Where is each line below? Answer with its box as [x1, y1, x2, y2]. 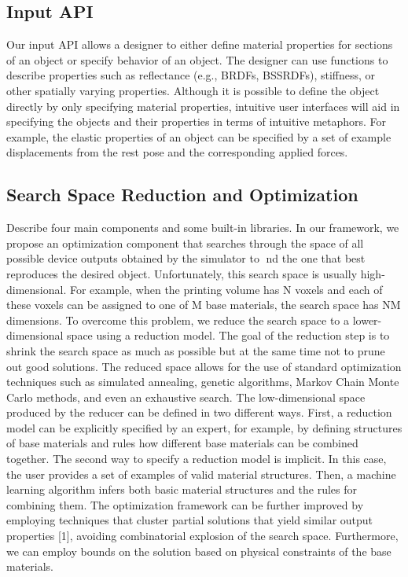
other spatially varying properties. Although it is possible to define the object [6, 82, 380, 98]
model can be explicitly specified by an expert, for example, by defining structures [6, 419, 402, 436]
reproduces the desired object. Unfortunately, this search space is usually [6, 265, 358, 281]
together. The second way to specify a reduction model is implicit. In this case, [6, 450, 387, 467]
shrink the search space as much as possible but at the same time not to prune [6, 342, 385, 358]
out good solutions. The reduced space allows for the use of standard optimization [6, 358, 402, 374]
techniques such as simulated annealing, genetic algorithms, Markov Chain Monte [6, 373, 399, 390]
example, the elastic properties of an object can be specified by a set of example [6, 128, 391, 145]
